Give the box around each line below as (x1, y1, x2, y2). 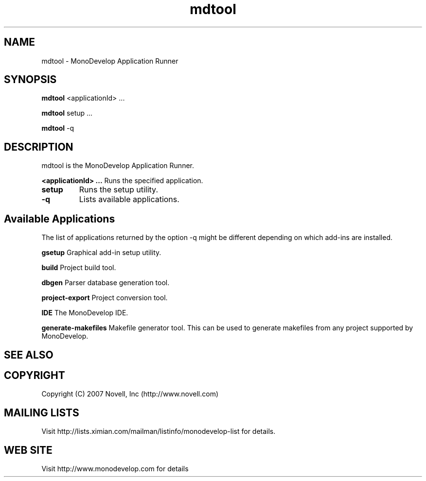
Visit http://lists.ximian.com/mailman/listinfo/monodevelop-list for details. (41, 427, 276, 436)
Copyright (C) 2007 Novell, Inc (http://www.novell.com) (41, 390, 219, 398)
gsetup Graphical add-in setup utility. (41, 248, 161, 257)
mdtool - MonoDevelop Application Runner (41, 56, 178, 65)
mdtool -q (41, 124, 74, 133)
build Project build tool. (41, 263, 116, 272)
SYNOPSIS (4, 73, 57, 86)
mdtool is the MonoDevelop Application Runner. (41, 161, 194, 170)
